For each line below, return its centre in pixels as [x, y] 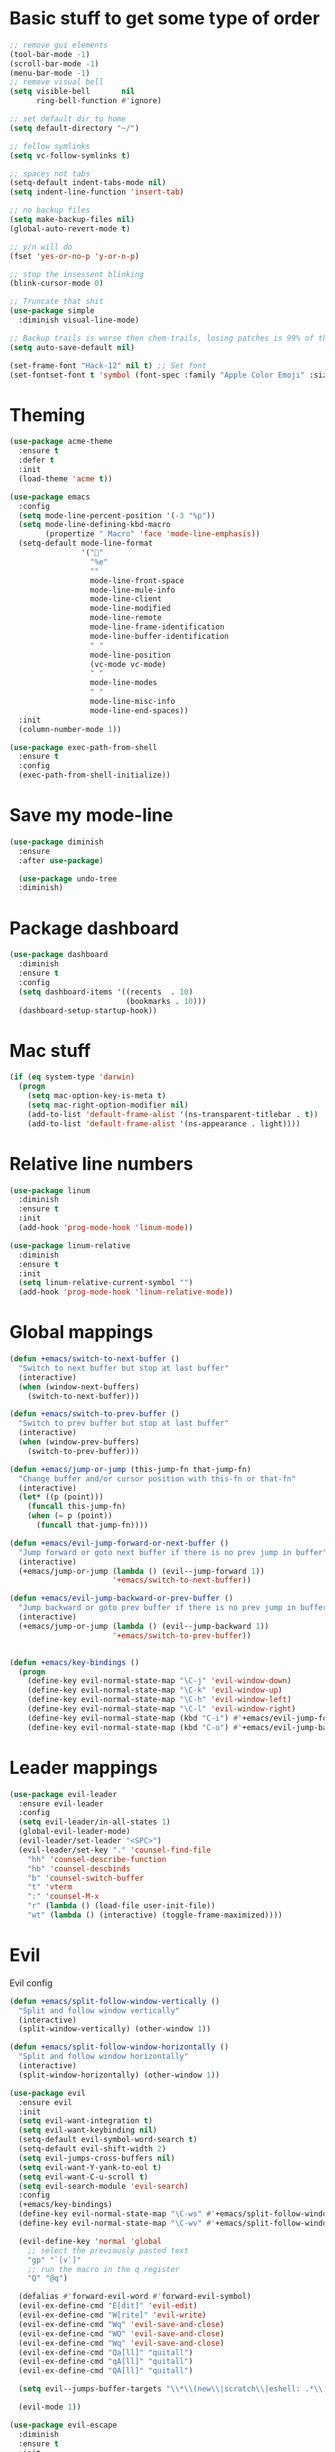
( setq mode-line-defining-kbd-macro [94, 525]
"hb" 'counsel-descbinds [79, 1868]
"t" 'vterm [50, 1887]
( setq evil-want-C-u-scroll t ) [83, 2177]
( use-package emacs [50, 497]
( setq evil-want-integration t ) [86, 2121]
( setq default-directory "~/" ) [74, 128]
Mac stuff [50, 1050]
